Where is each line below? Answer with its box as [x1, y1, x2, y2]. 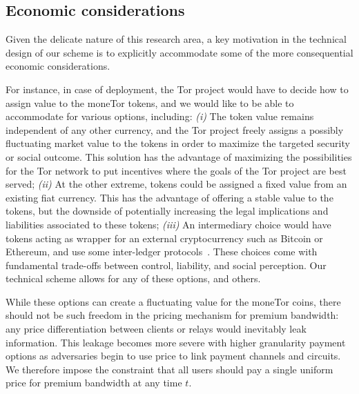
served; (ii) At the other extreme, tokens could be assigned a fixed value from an [6, 177, 347, 191]
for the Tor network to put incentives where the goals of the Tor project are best [6, 163, 347, 177]
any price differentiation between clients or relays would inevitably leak [6, 322, 307, 336]
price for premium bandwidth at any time [6, 375, 182, 390]
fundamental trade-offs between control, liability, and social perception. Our [6, 257, 327, 272]
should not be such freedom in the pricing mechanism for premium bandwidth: [6, 308, 339, 322]
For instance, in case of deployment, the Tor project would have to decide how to [6, 81, 349, 96]
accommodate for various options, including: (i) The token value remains [6, 109, 314, 124]
